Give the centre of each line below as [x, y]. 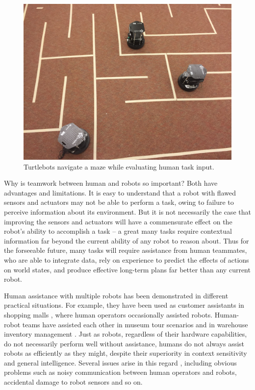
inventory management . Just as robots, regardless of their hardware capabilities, [126, 334]
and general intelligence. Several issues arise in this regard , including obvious [120, 362]
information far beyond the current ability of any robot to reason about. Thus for [127, 240]
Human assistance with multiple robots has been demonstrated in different [116, 295]
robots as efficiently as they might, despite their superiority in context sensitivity [126, 353]
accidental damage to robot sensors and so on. [73, 382]
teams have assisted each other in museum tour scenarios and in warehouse [135, 324]
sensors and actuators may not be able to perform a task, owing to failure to [119, 202]
